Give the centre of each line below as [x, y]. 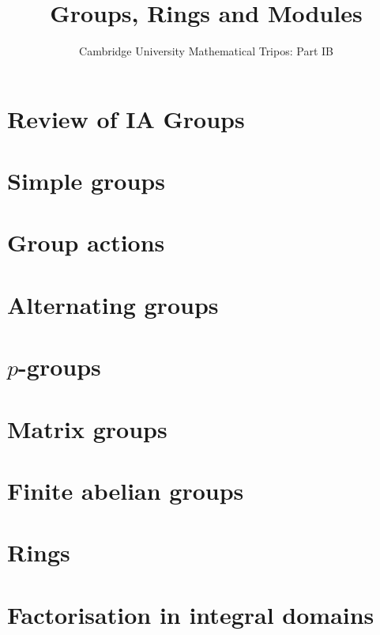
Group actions [86, 242]
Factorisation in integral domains [191, 614]
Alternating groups [113, 304]
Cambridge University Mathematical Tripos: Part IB [206, 51]
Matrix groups [87, 428]
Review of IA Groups [126, 118]
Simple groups [86, 181]
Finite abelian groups [126, 490]
